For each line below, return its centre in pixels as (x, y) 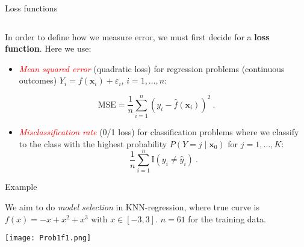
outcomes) (38, 80)
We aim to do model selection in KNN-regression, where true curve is (132, 207)
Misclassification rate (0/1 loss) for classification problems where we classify (159, 132)
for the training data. (227, 218)
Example (21, 187)
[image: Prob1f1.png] (48, 238)
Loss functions (31, 8)
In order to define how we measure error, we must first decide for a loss (137, 36)
